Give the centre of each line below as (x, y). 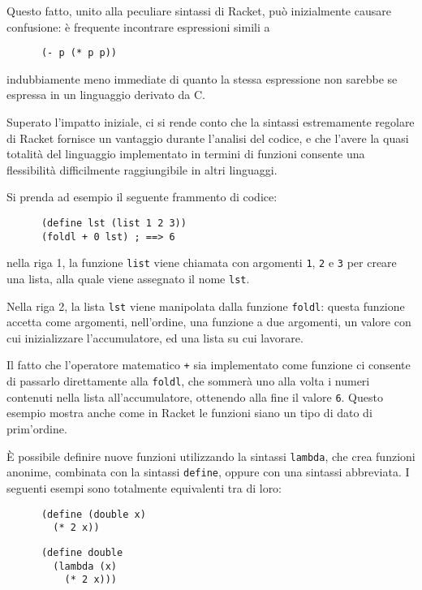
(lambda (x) (85, 566)
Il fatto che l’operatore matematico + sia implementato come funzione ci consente (209, 365)
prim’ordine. (37, 429)
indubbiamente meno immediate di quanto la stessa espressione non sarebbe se (202, 78)
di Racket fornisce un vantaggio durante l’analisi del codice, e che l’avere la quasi (208, 138)
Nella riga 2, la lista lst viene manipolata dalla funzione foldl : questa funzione (206, 306)
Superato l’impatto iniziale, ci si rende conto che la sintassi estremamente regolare (211, 122)
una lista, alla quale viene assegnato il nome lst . (128, 278)
